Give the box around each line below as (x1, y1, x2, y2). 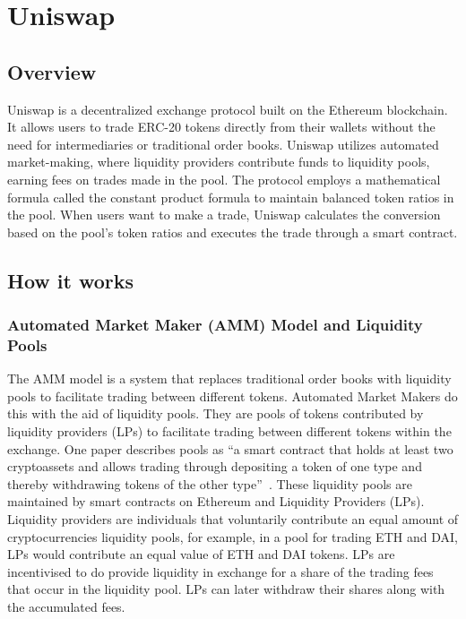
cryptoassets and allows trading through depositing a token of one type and (7, 457, 422, 476)
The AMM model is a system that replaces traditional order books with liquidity (7, 369, 452, 388)
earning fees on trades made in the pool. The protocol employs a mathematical (7, 169, 441, 188)
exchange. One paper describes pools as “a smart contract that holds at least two (7, 439, 453, 458)
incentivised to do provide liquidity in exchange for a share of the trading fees (7, 562, 434, 580)
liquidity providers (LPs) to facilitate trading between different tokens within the (7, 422, 452, 441)
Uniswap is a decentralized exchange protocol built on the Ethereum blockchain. (7, 99, 448, 118)
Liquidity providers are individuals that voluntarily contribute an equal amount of (7, 510, 459, 528)
